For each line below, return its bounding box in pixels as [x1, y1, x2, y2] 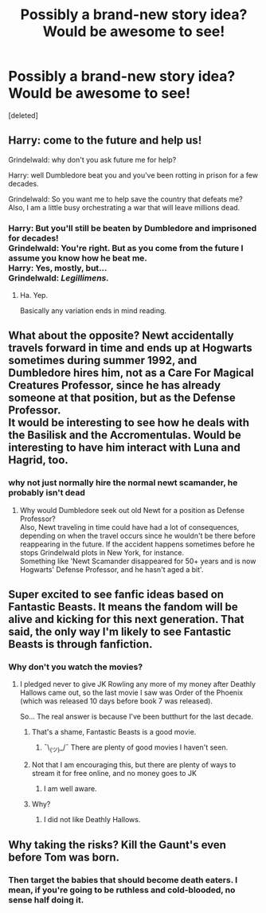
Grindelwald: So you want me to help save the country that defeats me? [8, 194, 243, 204]
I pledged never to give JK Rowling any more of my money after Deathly [19, 680, 256, 689]
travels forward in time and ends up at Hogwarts [8, 341, 252, 355]
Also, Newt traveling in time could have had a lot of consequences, [19, 522, 240, 531]
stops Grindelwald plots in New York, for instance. [19, 547, 185, 557]
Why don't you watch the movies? [8, 661, 143, 672]
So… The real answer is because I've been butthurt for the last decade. [19, 711, 253, 722]
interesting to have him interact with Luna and [8, 441, 241, 455]
